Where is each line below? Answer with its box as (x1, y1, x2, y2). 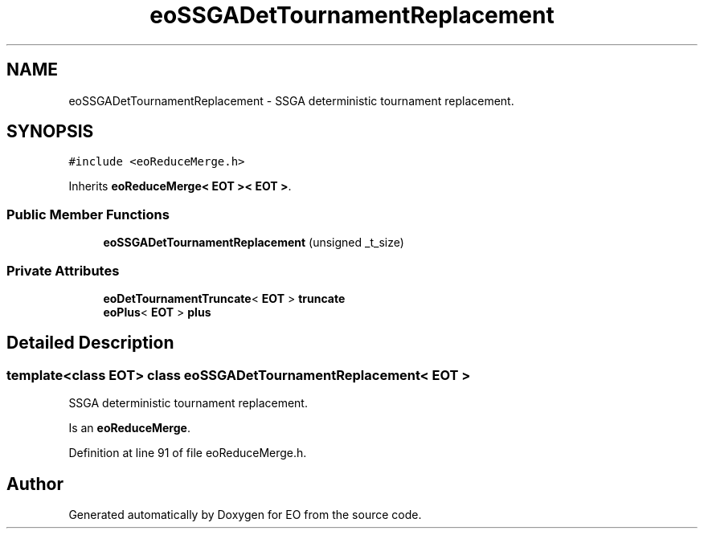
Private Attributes (6, 262, 120, 279)
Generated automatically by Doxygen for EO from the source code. (68, 508, 422, 521)
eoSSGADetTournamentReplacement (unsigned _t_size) (103, 235, 404, 250)
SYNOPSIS (6, 121, 94, 142)
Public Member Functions (6, 206, 170, 223)
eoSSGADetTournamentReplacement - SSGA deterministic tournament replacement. (68, 93, 514, 108)
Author (6, 473, 63, 494)
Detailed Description (6, 333, 174, 353)
